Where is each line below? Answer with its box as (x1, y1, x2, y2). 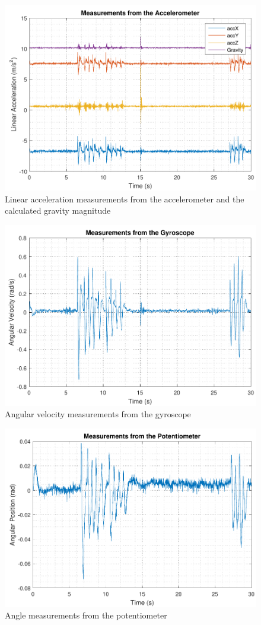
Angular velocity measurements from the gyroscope (5, 408, 191, 420)
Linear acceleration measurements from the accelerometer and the (5, 192, 244, 205)
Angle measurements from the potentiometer (5, 609, 167, 621)
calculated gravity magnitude (5, 204, 111, 217)
